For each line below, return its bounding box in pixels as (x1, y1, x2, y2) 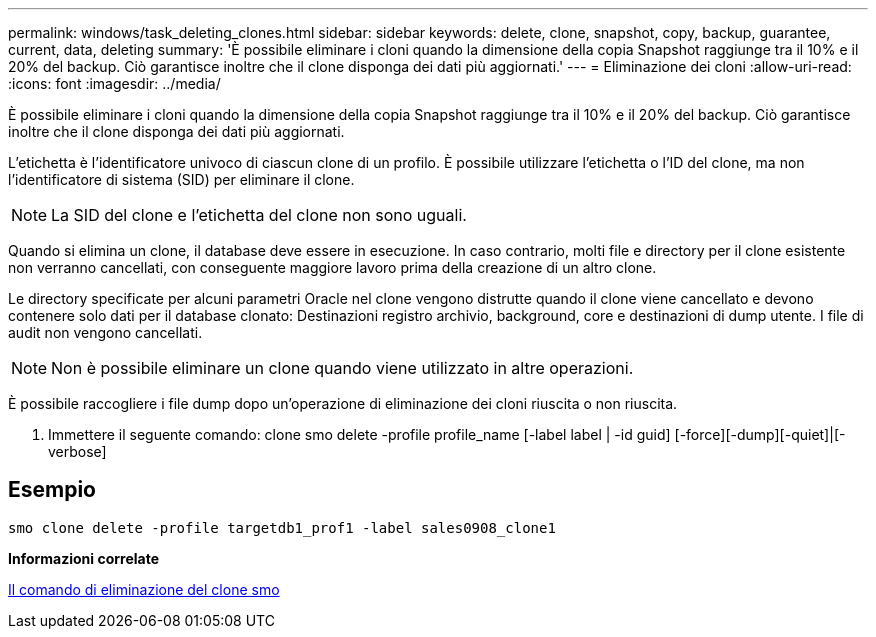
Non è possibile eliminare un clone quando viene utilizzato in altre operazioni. (51, 358, 634, 378)
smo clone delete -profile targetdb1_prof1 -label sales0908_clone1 (8, 519, 556, 536)
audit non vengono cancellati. (8, 324, 203, 341)
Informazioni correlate (8, 549, 160, 567)
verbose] (48, 443, 107, 460)
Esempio (8, 477, 96, 503)
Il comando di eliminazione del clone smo (8, 580, 280, 598)
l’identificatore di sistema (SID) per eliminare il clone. (8, 171, 355, 188)
